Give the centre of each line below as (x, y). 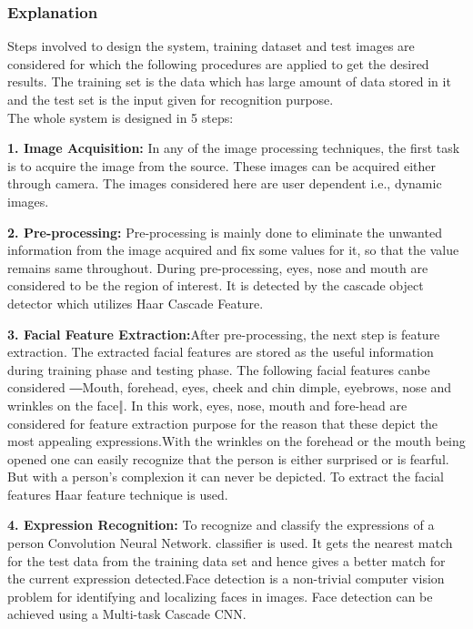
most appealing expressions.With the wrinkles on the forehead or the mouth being (236, 441)
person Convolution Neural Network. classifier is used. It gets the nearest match (230, 543)
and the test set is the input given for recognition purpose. (171, 99)
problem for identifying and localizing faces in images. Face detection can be (220, 596)
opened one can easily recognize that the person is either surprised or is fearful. (228, 458)
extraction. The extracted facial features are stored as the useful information (221, 352)
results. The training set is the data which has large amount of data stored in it (229, 81)
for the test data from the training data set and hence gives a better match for (226, 560)
